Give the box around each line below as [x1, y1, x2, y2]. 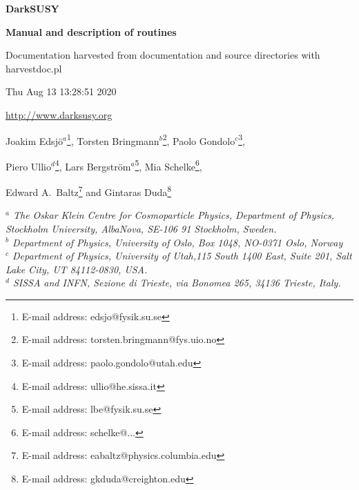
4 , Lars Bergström [55, 157, 131, 173]
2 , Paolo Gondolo [162, 131, 235, 148]
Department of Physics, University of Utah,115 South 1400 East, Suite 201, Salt [12, 248, 352, 263]
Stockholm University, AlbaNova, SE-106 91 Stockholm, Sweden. [6, 221, 277, 235]
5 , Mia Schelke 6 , [135, 157, 202, 173]
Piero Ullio [6, 159, 51, 173]
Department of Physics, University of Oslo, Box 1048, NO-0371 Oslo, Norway [12, 235, 343, 249]
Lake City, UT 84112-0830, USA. [6, 262, 148, 276]
